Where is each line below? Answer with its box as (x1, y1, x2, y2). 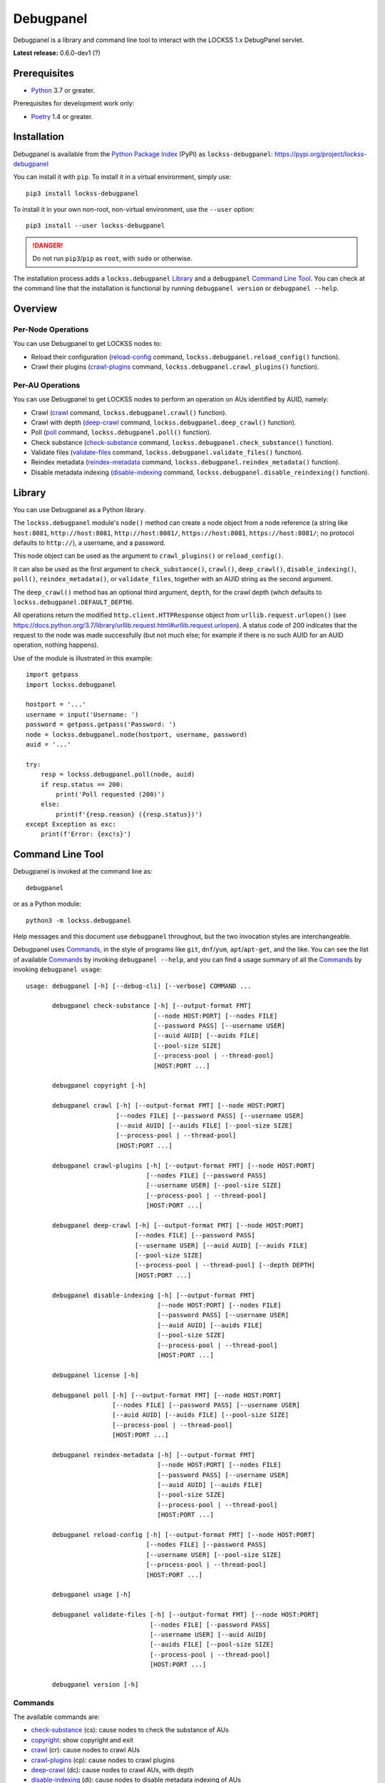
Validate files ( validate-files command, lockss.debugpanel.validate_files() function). (31, 448, 304, 456)
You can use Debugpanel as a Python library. (13, 505, 145, 514)
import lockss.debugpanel (26, 680, 117, 688)
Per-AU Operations (13, 380, 81, 390)
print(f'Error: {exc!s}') (40, 830, 132, 838)
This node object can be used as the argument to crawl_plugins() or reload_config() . (13, 551, 284, 560)
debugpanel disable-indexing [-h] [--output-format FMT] (52, 1291, 256, 1299)
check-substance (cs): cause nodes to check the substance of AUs (31, 1726, 230, 1735)
